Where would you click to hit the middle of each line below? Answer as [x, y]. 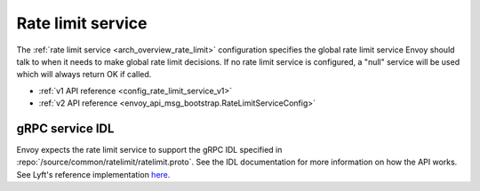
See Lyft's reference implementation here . [93, 174]
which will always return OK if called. [84, 75]
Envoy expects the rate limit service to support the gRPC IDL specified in [149, 150]
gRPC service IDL [65, 128]
